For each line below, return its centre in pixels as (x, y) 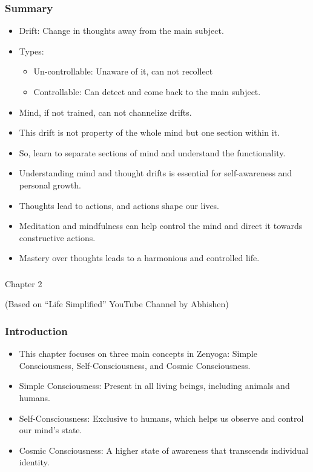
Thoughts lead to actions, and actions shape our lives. (119, 205)
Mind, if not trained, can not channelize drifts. (105, 112)
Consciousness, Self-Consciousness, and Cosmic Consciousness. (135, 365)
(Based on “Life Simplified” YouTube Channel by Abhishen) (117, 304)
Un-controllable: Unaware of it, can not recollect (123, 71)
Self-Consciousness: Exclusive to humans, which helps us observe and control (161, 418)
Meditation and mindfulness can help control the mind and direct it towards (161, 226)
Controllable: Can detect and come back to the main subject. (147, 91)
